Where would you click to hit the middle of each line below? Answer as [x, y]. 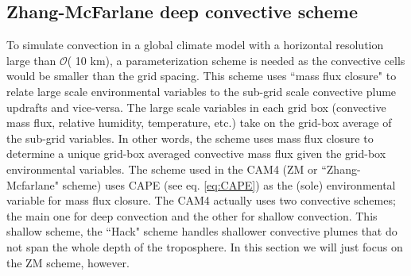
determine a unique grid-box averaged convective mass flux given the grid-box [196, 153]
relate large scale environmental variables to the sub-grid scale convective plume [202, 91]
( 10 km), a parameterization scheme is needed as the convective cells [236, 60]
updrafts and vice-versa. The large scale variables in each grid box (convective [196, 107]
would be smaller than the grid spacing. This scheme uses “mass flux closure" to [202, 76]
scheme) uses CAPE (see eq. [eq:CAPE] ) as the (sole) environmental [229, 184]
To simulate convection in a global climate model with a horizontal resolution [195, 45]
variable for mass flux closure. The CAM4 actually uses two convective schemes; [201, 200]
